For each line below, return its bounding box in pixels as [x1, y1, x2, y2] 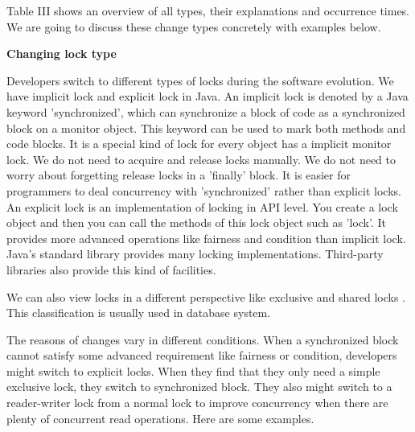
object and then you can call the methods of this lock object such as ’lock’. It [6, 214, 387, 231]
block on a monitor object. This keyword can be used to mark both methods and [6, 119, 406, 136]
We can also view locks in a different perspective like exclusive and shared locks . [6, 288, 405, 305]
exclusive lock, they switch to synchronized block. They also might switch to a [6, 378, 392, 395]
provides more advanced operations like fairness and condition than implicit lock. [6, 229, 406, 246]
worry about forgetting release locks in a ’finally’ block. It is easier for [6, 167, 351, 183]
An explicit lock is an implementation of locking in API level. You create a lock [6, 198, 398, 215]
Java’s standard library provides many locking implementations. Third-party [6, 245, 384, 262]
